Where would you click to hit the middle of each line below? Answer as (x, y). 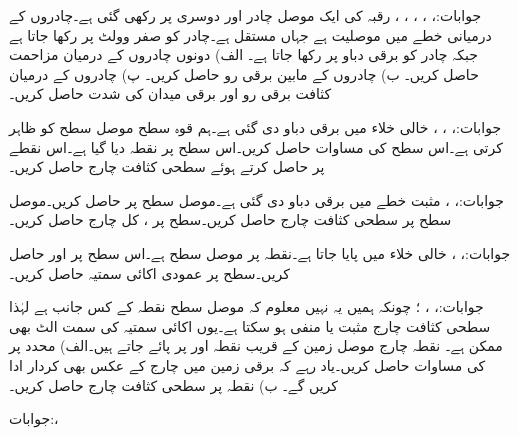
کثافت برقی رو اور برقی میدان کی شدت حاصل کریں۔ (170, 93)
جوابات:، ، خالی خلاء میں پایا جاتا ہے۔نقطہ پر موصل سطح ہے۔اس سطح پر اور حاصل (260, 252)
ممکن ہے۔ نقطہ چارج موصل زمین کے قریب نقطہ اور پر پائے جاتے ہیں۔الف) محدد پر (256, 345)
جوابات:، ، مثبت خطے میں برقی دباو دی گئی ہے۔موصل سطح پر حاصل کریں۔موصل (256, 199)
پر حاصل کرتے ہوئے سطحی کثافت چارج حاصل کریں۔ (167, 166)
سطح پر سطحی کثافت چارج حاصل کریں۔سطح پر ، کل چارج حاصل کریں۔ (230, 219)
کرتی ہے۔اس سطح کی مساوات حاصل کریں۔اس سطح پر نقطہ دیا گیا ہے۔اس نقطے (256, 146)
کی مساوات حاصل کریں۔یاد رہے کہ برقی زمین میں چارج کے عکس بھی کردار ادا (247, 364)
